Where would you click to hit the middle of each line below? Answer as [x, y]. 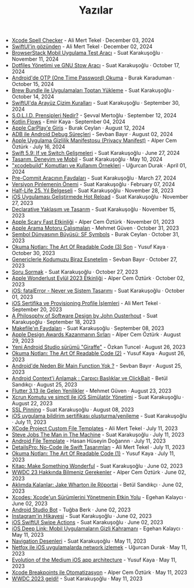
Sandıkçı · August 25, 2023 [44, 385]
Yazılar [96, 10]
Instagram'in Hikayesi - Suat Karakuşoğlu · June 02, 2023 [81, 516]
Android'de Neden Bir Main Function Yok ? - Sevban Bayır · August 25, [97, 366]
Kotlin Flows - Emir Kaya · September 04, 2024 [68, 122]
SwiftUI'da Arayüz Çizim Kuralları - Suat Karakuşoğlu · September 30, [96, 103]
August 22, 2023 [32, 404]
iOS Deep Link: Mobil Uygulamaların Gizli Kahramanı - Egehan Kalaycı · [97, 528]
